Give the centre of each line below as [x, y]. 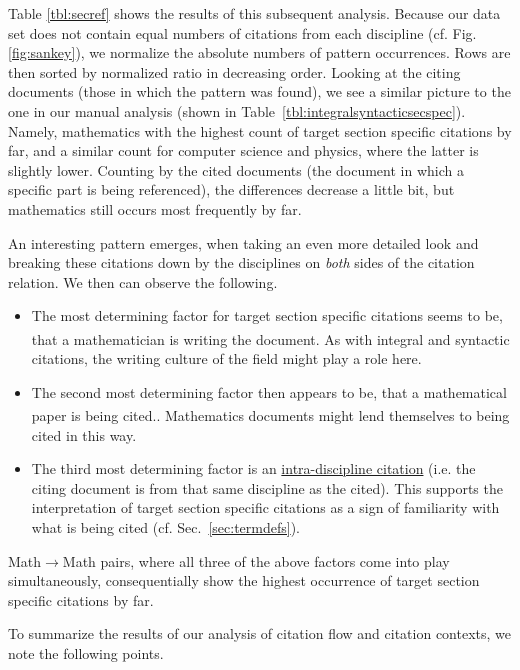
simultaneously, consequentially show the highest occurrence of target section [244, 580]
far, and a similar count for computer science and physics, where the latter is [243, 150]
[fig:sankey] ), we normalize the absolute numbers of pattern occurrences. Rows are [259, 52]
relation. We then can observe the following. [143, 281]
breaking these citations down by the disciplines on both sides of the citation [241, 262]
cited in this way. [84, 434]
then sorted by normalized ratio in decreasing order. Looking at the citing [234, 71]
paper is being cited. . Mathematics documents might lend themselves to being [270, 415]
